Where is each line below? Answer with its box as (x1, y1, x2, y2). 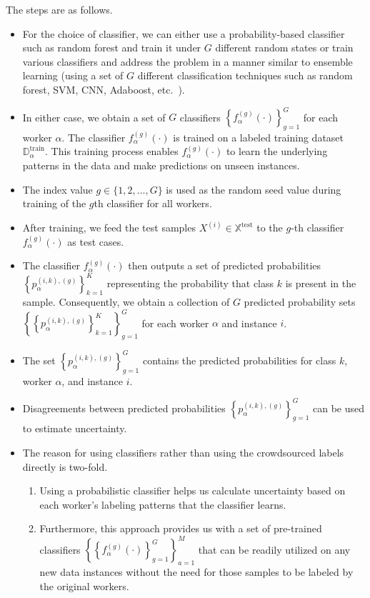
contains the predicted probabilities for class (142, 352, 336, 367)
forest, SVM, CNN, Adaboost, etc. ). (22, 81, 185, 96)
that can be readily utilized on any (198, 542, 351, 557)
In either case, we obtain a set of (22, 109, 166, 124)
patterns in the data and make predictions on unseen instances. (22, 158, 300, 173)
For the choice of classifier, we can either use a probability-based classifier (22, 26, 345, 41)
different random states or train (215, 40, 354, 55)
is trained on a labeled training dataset (173, 129, 344, 144)
